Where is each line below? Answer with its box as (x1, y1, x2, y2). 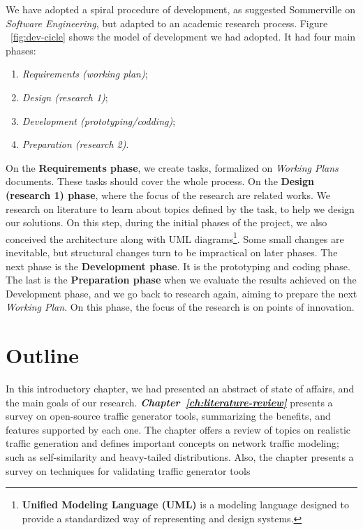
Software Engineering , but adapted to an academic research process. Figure (6, 15, 328, 30)
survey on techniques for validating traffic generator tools (6, 463, 251, 478)
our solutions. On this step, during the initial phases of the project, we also (6, 215, 327, 230)
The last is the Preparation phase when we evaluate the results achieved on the (6, 272, 357, 287)
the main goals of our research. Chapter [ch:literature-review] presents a (6, 395, 333, 409)
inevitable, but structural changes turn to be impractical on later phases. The (6, 244, 338, 259)
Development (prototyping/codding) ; (22, 113, 176, 128)
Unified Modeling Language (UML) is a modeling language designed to (22, 497, 349, 512)
